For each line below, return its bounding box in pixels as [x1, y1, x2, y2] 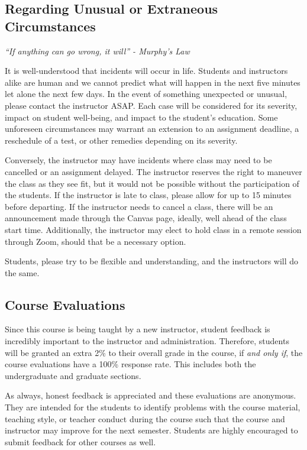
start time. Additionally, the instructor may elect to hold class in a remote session [5, 223, 302, 235]
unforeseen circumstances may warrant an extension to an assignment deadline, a [5, 122, 299, 135]
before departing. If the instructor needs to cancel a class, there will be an [5, 200, 273, 212]
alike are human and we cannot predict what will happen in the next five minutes [5, 76, 300, 88]
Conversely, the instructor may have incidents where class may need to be [5, 154, 272, 166]
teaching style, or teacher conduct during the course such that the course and [5, 412, 285, 425]
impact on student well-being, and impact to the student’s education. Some [5, 111, 278, 123]
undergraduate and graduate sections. [5, 369, 141, 381]
